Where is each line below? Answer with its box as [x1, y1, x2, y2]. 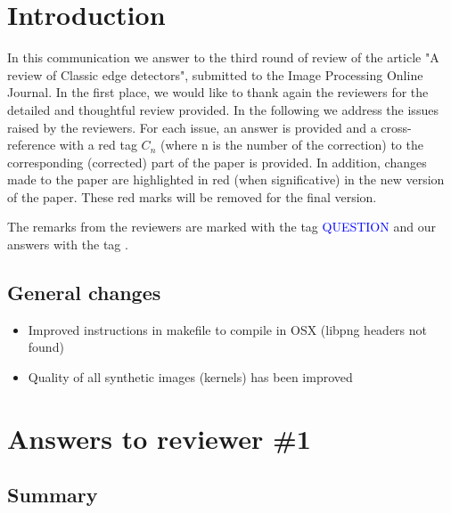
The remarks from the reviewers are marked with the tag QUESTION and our [7, 217, 436, 236]
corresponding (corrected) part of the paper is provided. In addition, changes [7, 152, 427, 171]
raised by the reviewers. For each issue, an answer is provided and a [7, 118, 377, 136]
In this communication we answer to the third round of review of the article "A [7, 48, 439, 67]
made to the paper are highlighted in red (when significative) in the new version [7, 170, 445, 189]
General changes [7, 279, 161, 306]
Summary [7, 481, 98, 509]
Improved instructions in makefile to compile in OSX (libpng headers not [28, 320, 427, 338]
